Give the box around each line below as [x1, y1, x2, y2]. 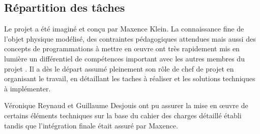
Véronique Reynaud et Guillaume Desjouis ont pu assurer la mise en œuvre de [4, 100, 248, 111]
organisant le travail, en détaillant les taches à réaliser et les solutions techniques [4, 73, 255, 84]
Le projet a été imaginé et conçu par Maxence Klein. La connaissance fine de [4, 23, 244, 34]
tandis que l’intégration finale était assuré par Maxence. [4, 120, 178, 130]
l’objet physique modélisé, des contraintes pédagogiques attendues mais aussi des [4, 33, 256, 44]
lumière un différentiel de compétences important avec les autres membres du [4, 53, 245, 63]
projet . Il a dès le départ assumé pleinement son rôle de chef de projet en [4, 63, 234, 74]
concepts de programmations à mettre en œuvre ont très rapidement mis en [4, 43, 240, 54]
